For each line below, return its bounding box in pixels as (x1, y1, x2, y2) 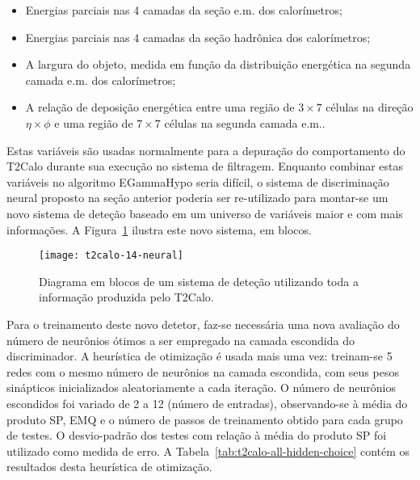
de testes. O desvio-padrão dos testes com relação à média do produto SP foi (6, 427, 387, 444)
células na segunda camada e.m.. (164, 114, 325, 131)
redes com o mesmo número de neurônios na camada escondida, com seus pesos (6, 363, 399, 380)
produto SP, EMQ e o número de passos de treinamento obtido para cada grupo (6, 411, 403, 427)
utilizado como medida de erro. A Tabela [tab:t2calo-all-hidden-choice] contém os (6, 442, 410, 459)
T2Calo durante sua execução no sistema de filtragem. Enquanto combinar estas (6, 158, 404, 175)
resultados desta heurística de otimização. (6, 458, 212, 475)
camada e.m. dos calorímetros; (25, 71, 176, 88)
